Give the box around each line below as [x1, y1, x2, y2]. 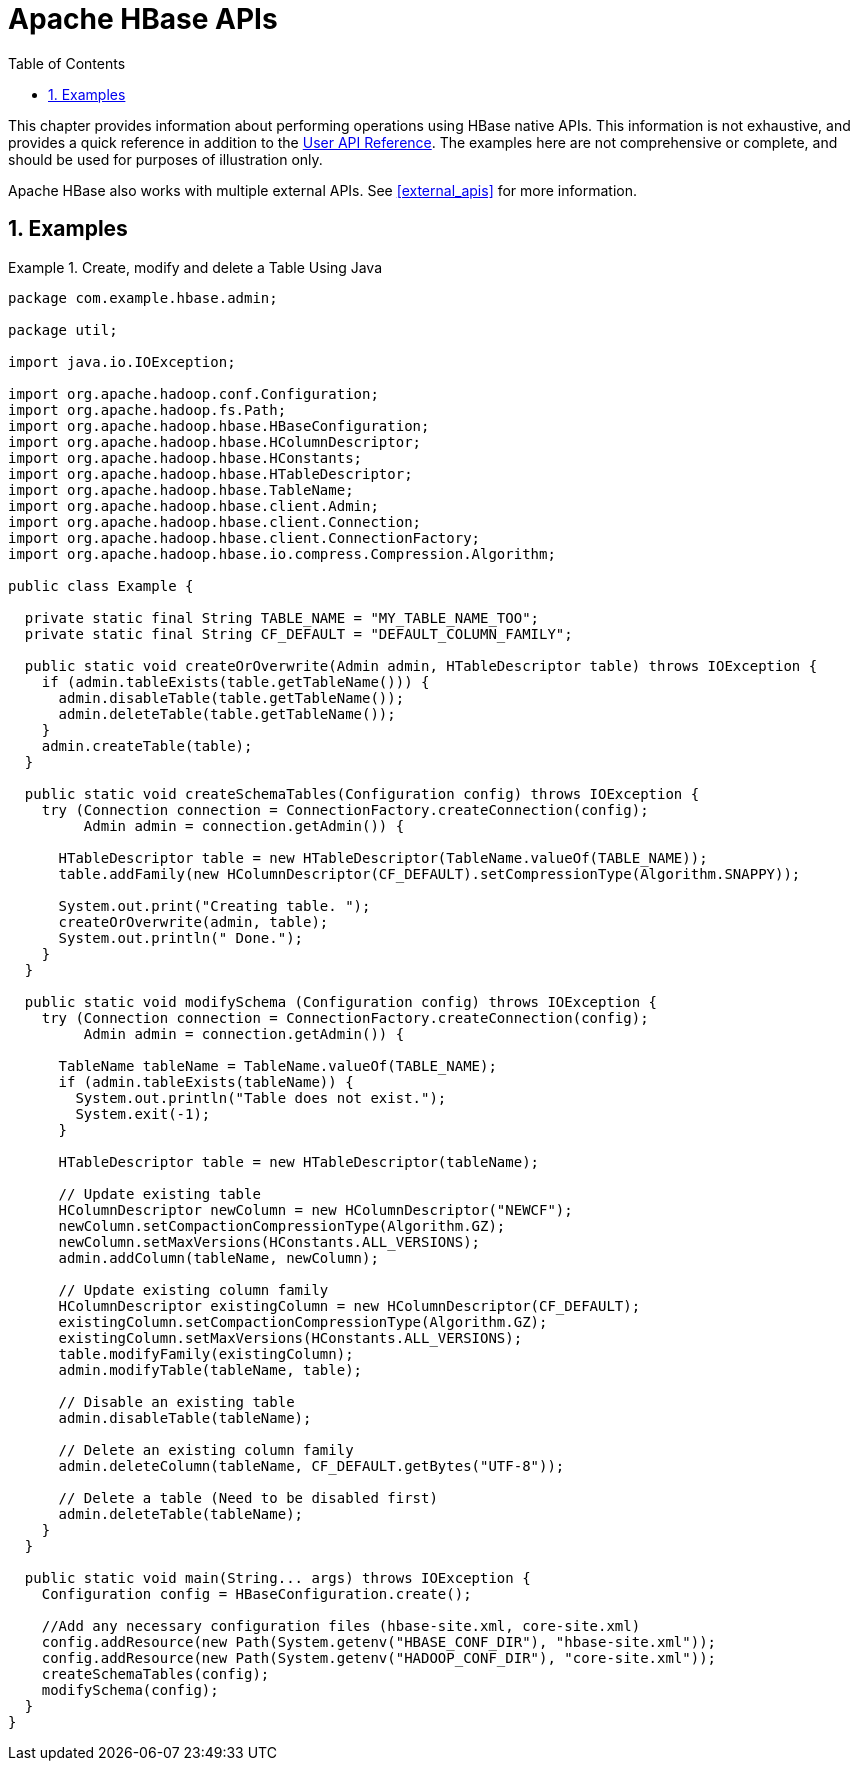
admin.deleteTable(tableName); [58, 1505, 304, 1522]
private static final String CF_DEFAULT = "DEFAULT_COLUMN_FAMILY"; [24, 625, 573, 642]
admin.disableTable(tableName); [58, 1409, 312, 1426]
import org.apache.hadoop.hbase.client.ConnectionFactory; [8, 529, 481, 546]
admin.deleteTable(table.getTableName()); [58, 705, 396, 722]
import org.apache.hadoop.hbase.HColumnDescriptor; [8, 433, 422, 450]
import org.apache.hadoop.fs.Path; [8, 401, 287, 418]
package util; [8, 321, 118, 338]
